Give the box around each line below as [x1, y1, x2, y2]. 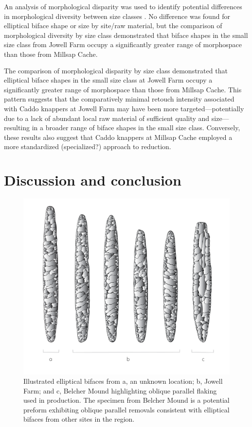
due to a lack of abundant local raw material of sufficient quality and [4, 113, 210, 123]
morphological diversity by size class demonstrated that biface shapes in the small [4, 30, 248, 40]
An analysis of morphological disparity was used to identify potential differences [4, 1, 242, 11]
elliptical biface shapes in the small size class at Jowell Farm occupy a [4, 75, 213, 85]
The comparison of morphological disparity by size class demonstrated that [4, 65, 228, 75]
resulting [4, 122, 30, 133]
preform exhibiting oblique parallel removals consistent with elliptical [23, 404, 230, 414]
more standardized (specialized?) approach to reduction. [4, 141, 171, 152]
